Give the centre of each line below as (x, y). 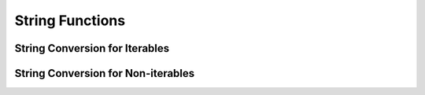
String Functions (70, 20)
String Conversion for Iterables (92, 48)
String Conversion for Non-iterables (105, 73)
